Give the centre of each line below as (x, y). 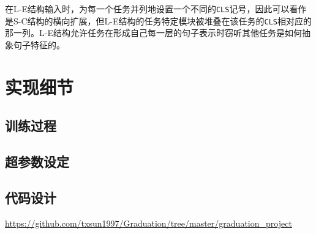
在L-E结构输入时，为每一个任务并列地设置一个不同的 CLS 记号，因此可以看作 (156, 9)
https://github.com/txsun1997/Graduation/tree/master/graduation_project (149, 223)
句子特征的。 (39, 44)
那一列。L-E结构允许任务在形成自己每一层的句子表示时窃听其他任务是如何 (153, 33)
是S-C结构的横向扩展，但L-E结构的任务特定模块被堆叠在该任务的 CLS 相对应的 (158, 20)
